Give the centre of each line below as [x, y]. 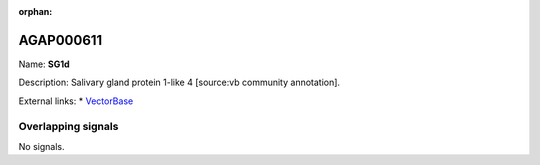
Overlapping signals [68, 127]
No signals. [41, 146]
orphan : [35, 11]
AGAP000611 [60, 40]
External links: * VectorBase [76, 101]
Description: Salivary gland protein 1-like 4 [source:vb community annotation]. [179, 82]
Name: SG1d [44, 64]
